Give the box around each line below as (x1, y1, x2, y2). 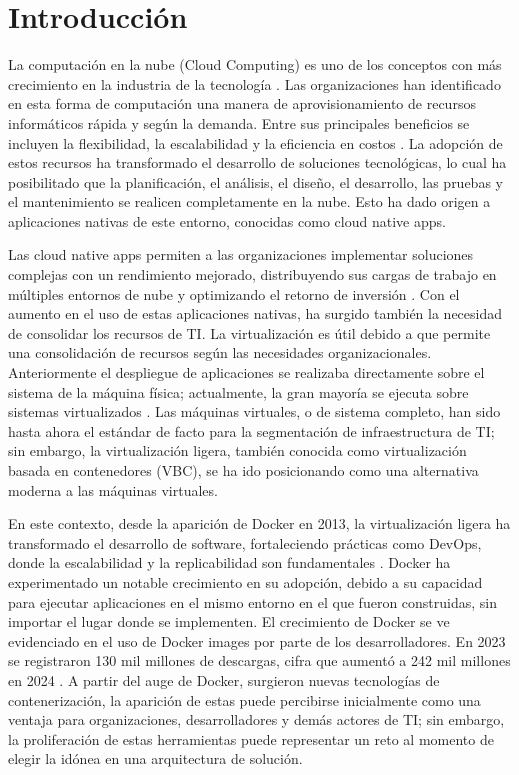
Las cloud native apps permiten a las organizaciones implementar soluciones (8, 244, 474, 265)
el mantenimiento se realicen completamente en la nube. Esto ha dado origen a (8, 191, 491, 212)
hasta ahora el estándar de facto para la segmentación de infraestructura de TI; (8, 420, 495, 441)
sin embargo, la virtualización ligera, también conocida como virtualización (8, 440, 467, 461)
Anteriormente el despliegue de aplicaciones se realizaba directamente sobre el (8, 362, 485, 383)
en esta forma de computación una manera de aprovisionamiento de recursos (8, 93, 476, 114)
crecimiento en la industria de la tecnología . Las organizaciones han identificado (8, 73, 501, 94)
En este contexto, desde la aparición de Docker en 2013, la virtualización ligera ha (8, 513, 511, 534)
